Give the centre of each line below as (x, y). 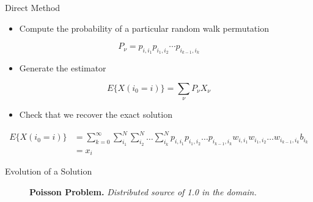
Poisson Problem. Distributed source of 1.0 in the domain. (143, 191)
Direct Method (33, 7)
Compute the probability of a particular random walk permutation (144, 28)
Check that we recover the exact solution (96, 114)
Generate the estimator (63, 68)
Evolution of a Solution (49, 171)
